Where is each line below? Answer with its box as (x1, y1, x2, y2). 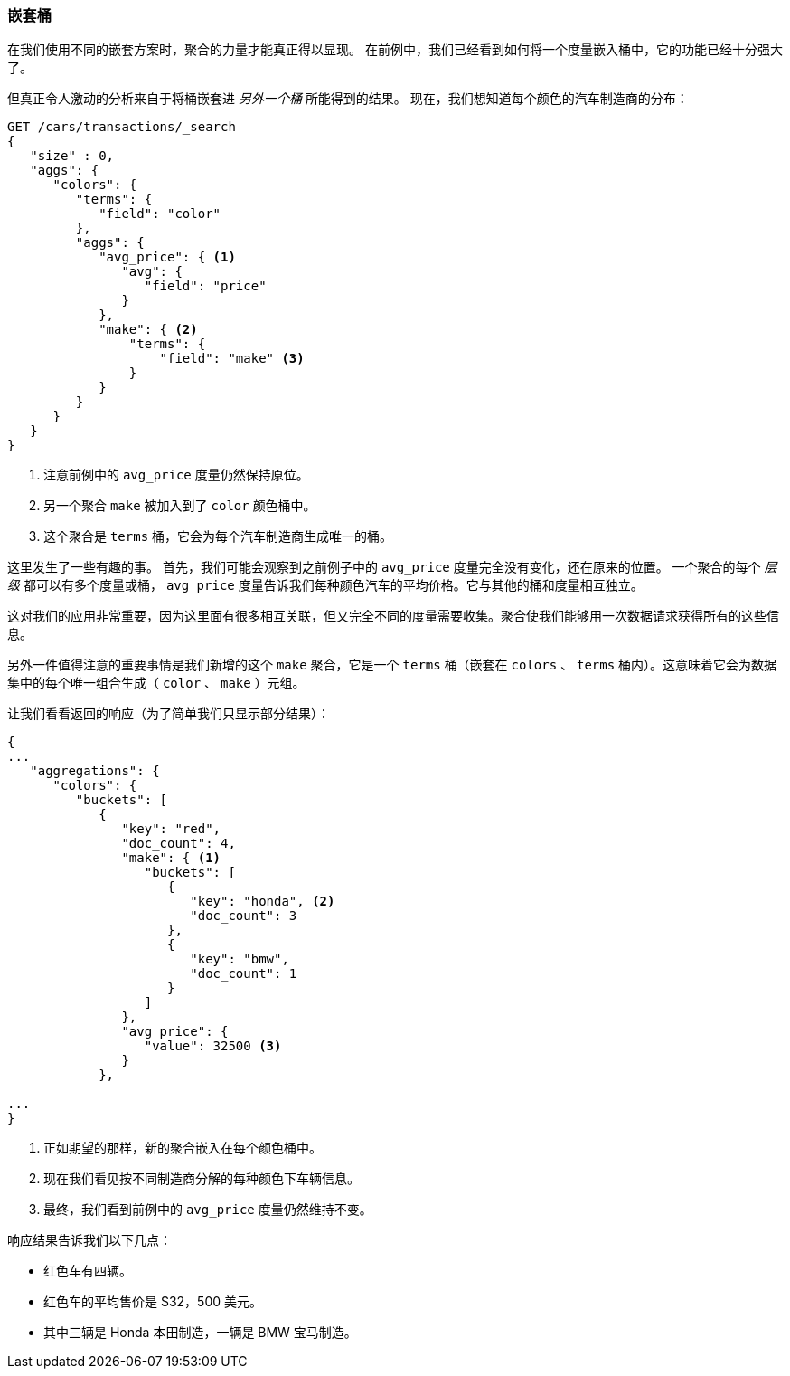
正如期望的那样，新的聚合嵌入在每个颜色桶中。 (43, 1140, 322, 1156)
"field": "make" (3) (159, 351, 305, 366)
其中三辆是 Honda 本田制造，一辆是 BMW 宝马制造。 (43, 1324, 357, 1341)
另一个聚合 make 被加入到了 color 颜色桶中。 (43, 498, 316, 514)
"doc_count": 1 (190, 966, 297, 982)
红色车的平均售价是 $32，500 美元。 (43, 1294, 263, 1310)
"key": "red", (121, 821, 221, 837)
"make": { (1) (121, 850, 221, 866)
